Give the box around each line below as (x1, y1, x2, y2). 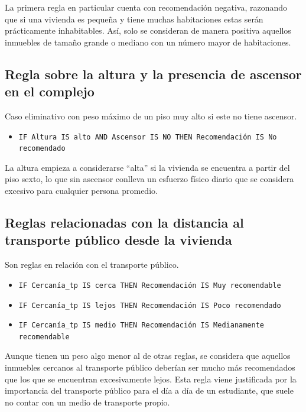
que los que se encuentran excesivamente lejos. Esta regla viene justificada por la (5, 372, 297, 385)
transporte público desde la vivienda (5, 231, 232, 249)
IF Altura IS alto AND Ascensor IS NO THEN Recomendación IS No (18, 132, 277, 141)
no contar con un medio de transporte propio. (5, 395, 170, 408)
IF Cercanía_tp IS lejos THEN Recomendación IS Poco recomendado (18, 301, 281, 310)
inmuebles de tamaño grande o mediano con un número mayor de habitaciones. (5, 35, 291, 48)
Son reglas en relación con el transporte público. (5, 258, 179, 271)
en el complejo (5, 82, 95, 100)
